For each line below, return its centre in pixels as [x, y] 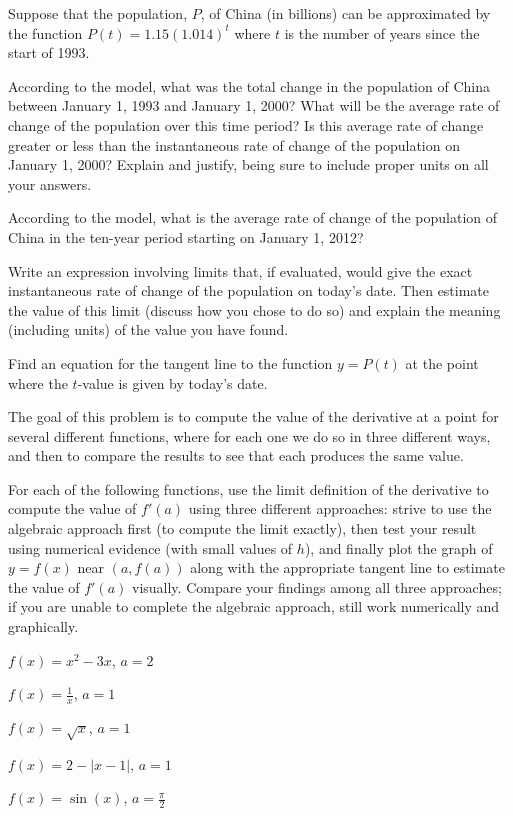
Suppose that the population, [98, 13]
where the [38, 382]
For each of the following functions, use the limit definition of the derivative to [248, 488]
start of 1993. [49, 52]
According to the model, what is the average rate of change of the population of [253, 217]
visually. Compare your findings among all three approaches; [316, 586]
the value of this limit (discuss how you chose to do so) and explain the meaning [254, 309]
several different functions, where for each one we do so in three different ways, [249, 435]
